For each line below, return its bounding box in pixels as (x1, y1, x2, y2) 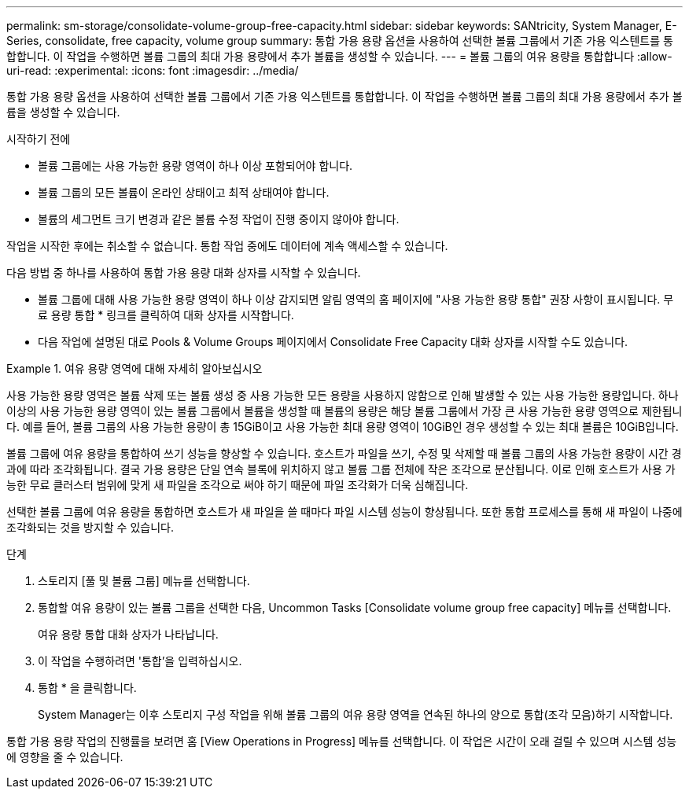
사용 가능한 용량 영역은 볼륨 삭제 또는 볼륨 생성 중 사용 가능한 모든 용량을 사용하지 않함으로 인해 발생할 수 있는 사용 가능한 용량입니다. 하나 (6, 388, 679, 402)
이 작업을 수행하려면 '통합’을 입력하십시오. (38, 654, 242, 668)
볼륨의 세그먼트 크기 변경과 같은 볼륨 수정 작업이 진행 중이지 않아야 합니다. (38, 212, 400, 226)
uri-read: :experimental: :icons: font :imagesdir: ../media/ (6, 64, 299, 77)
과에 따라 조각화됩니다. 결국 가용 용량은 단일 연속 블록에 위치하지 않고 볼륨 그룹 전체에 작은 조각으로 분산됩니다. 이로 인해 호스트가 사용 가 (6, 462, 676, 476)
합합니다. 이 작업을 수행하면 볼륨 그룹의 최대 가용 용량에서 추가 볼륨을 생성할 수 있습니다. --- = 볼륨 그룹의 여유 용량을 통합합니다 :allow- (6, 50, 672, 63)
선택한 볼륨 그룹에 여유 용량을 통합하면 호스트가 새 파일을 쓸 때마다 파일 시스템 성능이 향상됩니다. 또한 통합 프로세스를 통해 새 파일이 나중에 (6, 505, 683, 518)
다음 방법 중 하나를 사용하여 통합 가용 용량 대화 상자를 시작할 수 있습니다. (6, 266, 361, 279)
